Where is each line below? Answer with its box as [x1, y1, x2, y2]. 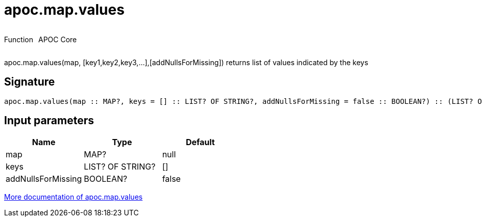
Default [185, 137, 215, 148]
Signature [4, 75, 55, 89]
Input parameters [4, 114, 94, 127]
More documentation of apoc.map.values [4, 192, 143, 202]
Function [4, 35, 33, 44]
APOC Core [38, 35, 77, 44]
